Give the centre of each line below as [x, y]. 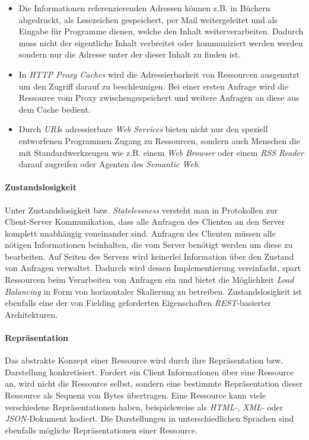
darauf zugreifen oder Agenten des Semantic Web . [109, 164]
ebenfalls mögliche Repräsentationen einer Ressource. [101, 430]
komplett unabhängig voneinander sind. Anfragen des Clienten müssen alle [140, 233]
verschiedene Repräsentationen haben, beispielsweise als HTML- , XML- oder [144, 406]
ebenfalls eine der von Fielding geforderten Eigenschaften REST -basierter [138, 303]
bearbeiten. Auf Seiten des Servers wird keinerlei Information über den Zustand [149, 256]
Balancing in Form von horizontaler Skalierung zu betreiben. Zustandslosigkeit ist [153, 291]
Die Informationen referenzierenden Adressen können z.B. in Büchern [144, 8]
